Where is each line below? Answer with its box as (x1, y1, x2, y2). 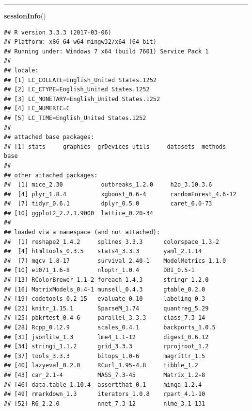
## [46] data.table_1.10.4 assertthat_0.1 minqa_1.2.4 (4, 381, 202, 388)
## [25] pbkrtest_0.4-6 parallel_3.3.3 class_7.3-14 (4, 314, 205, 322)
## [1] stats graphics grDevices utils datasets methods (4, 143, 226, 150)
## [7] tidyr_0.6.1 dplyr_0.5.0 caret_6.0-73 (4, 200, 212, 207)
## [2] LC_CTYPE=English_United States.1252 (4, 86, 150, 93)
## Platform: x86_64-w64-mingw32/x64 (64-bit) (4, 38, 157, 46)
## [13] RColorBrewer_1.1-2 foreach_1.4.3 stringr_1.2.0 (4, 276, 209, 284)
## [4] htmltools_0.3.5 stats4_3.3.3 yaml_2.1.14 (4, 248, 202, 255)
